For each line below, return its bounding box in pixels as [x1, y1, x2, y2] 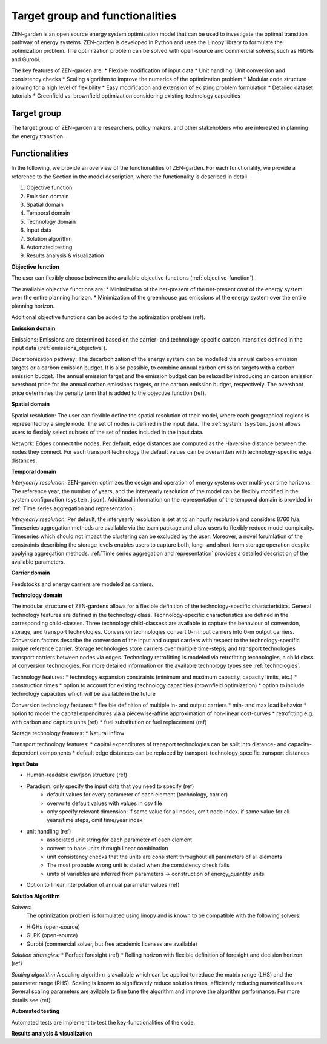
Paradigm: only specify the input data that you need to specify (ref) [26, 783, 194, 790]
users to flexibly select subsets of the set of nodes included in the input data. [11, 428, 204, 436]
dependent [11, 749, 39, 756]
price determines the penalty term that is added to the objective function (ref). [11, 389, 206, 397]
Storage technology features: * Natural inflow [11, 729, 125, 736]
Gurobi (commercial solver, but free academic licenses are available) [26, 940, 198, 948]
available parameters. [11, 558, 65, 565]
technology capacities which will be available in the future [11, 690, 156, 698]
